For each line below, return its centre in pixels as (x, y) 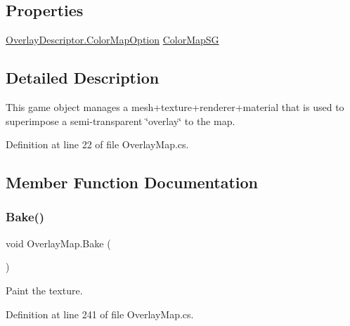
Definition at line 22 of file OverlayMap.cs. (97, 144)
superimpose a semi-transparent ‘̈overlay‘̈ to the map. (121, 120)
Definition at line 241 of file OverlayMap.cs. (100, 314)
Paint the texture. (44, 290)
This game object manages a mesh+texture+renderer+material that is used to (175, 107)
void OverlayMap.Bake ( (58, 243)
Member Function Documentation (132, 182)
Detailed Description (83, 78)
